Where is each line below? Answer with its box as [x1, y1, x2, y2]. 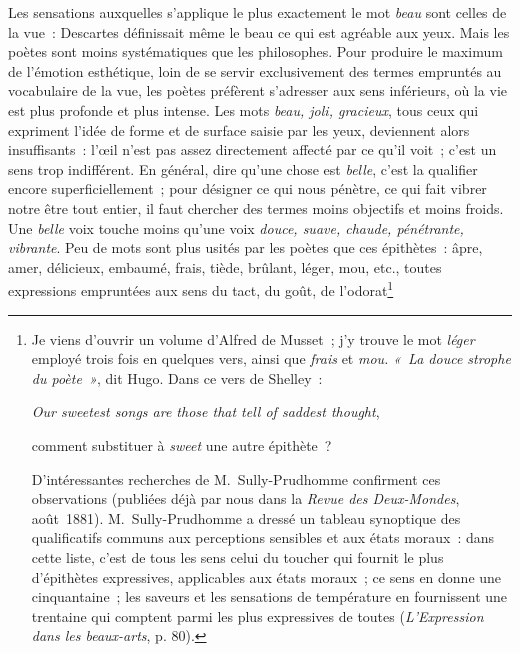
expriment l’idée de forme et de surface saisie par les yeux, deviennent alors [8, 119, 470, 140]
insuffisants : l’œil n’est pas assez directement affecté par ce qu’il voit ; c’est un [8, 139, 497, 160]
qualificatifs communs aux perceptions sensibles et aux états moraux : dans [31, 527, 495, 548]
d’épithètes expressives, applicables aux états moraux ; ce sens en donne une [31, 566, 502, 587]
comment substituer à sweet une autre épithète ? [31, 434, 332, 455]
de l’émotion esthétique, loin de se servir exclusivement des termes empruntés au [8, 60, 502, 81]
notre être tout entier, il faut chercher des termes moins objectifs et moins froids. [8, 197, 504, 218]
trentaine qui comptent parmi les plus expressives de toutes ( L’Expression [31, 605, 484, 626]
